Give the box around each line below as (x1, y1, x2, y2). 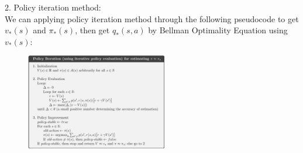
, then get (75, 24, 110, 36)
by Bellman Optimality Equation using (148, 24, 288, 36)
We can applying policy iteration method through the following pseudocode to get (5, 12, 299, 25)
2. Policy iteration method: (5, 1, 101, 13)
